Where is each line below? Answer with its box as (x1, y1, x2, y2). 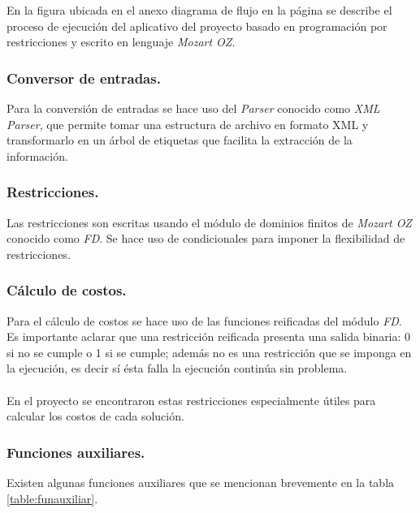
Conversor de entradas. (6, 67, 161, 88)
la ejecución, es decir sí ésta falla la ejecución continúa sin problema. (6, 360, 348, 377)
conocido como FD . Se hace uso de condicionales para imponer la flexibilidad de (6, 230, 405, 247)
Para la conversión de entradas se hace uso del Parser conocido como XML (6, 100, 380, 116)
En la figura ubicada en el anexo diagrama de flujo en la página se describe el (6, 2, 392, 18)
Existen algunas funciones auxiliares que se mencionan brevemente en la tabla (6, 473, 395, 490)
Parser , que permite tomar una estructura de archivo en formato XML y (6, 115, 369, 132)
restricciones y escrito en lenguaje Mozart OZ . (6, 33, 236, 50)
